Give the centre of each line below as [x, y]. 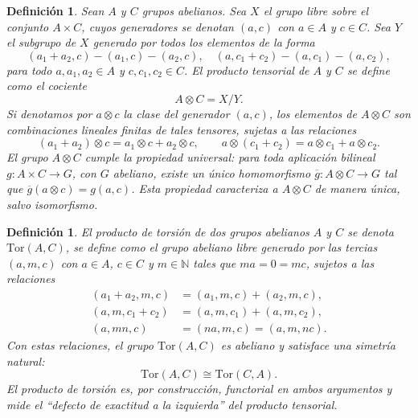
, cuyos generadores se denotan [158, 26]
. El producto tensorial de [247, 70]
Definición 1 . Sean [55, 10]
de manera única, [357, 189]
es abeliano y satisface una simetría [308, 345]
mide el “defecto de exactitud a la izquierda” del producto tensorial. [172, 404]
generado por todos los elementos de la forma [204, 42]
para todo [29, 70]
